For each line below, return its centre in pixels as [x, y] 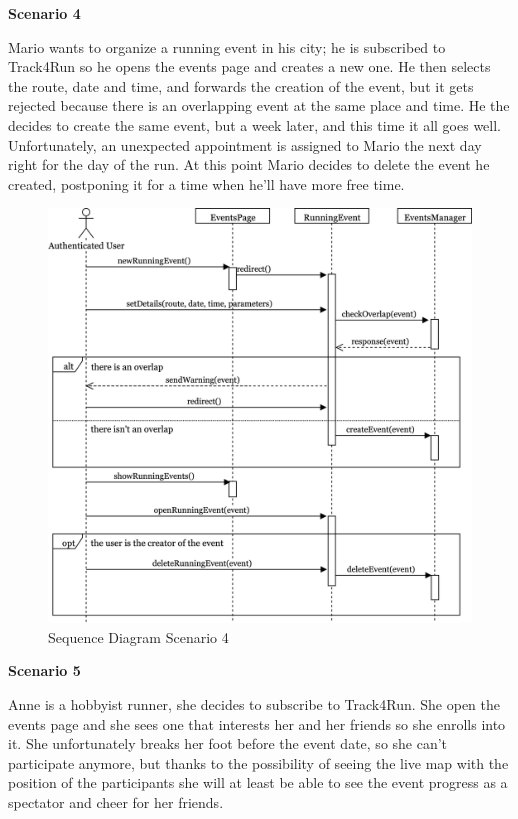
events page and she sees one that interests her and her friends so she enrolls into [257, 723]
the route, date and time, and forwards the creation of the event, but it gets [241, 85]
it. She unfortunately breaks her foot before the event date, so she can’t [228, 743]
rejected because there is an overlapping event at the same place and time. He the [259, 105]
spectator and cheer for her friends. [116, 801]
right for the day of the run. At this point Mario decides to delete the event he [249, 164]
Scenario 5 [44, 670]
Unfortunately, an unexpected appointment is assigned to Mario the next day [245, 144]
